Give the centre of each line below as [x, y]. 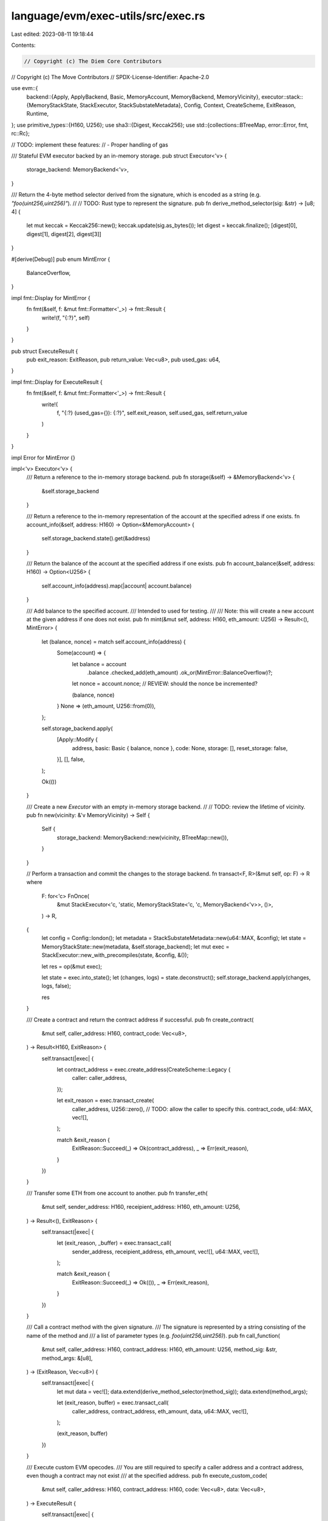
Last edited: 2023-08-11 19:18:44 [53, 34]
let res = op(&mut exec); [72, 966]
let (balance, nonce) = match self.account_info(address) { [114, 641]
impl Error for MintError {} [43, 458]
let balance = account [99, 664]
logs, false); [56, 986]
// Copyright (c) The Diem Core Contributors [93, 61]
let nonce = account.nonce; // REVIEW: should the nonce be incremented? [165, 684]
